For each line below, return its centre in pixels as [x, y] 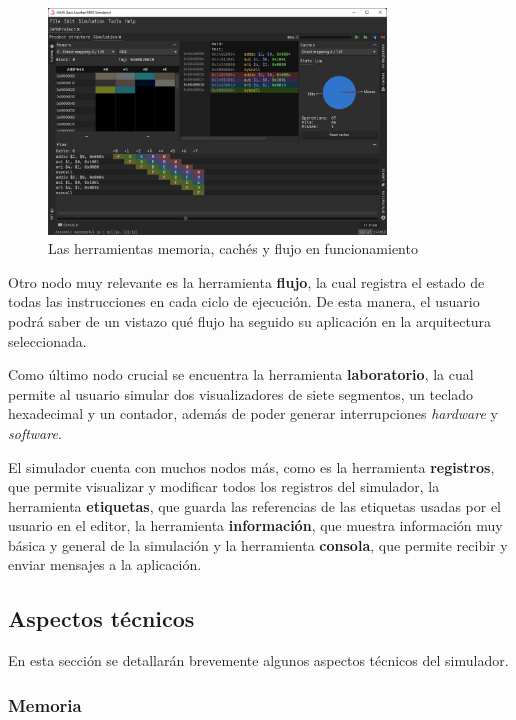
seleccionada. [47, 340]
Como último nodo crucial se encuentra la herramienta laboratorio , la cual [241, 374]
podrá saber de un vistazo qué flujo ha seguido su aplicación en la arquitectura [250, 320]
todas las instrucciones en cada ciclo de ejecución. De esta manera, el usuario [244, 301]
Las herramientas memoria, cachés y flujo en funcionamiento [233, 248]
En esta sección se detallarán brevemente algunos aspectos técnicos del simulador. [258, 660]
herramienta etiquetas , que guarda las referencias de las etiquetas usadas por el [254, 505]
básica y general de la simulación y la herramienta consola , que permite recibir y [258, 544]
